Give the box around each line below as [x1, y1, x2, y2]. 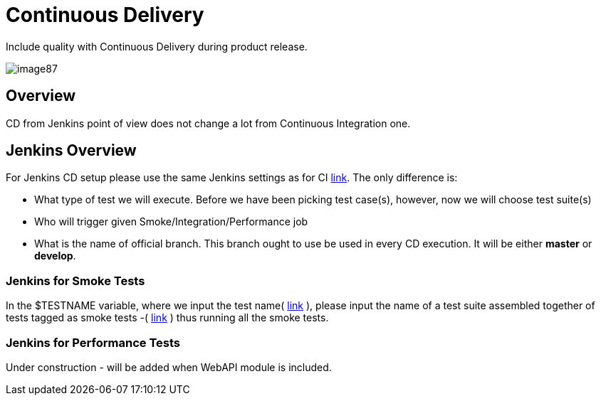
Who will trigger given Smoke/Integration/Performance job [34, 215, 308, 228]
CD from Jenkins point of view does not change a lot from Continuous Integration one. [6, 117, 411, 129]
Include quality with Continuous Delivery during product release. [6, 40, 308, 53]
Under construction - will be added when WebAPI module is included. [6, 360, 332, 373]
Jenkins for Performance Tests [6, 335, 180, 350]
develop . [34, 250, 76, 262]
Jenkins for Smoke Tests [6, 273, 145, 288]
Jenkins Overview [6, 141, 137, 160]
